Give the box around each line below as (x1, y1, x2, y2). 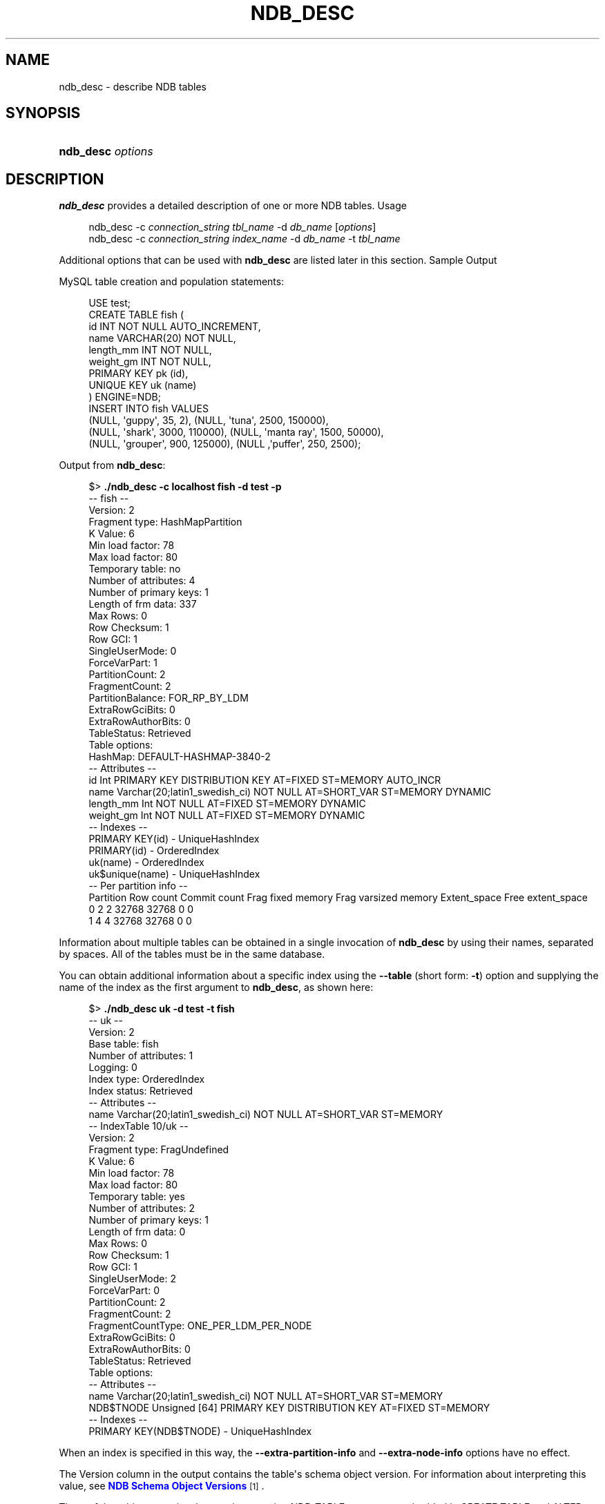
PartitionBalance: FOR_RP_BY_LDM (88, 692, 249, 704)
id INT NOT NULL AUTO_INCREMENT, (88, 320, 261, 333)
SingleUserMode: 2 (88, 1273, 176, 1285)
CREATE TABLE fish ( (88, 309, 184, 321)
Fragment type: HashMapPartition (88, 516, 242, 528)
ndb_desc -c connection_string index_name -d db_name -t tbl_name (88, 233, 401, 245)
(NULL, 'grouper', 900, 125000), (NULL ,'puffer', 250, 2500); (88, 438, 361, 450)
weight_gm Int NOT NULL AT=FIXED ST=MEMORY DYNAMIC (88, 809, 365, 822)
